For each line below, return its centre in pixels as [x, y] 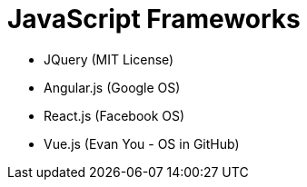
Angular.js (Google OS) [112, 87]
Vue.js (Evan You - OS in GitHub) [142, 143]
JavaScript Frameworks [154, 19]
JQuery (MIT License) [109, 59]
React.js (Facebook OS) [114, 115]
